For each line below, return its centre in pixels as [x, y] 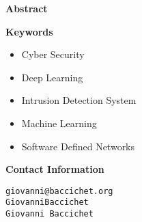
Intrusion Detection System [79, 100]
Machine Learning [59, 123]
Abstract [27, 8]
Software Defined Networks [78, 146]
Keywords [29, 31]
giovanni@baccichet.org [59, 191]
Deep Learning [52, 77]
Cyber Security [53, 54]
